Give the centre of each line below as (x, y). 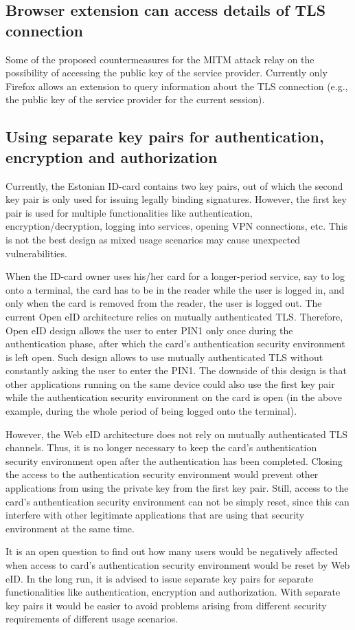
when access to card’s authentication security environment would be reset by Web (178, 565)
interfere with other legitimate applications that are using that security (155, 515)
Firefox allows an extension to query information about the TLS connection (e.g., (177, 86)
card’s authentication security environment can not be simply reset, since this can (177, 501)
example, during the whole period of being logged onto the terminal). (151, 411)
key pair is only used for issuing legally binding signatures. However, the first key (176, 199)
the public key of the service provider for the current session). (135, 99)
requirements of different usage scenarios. (92, 619)
